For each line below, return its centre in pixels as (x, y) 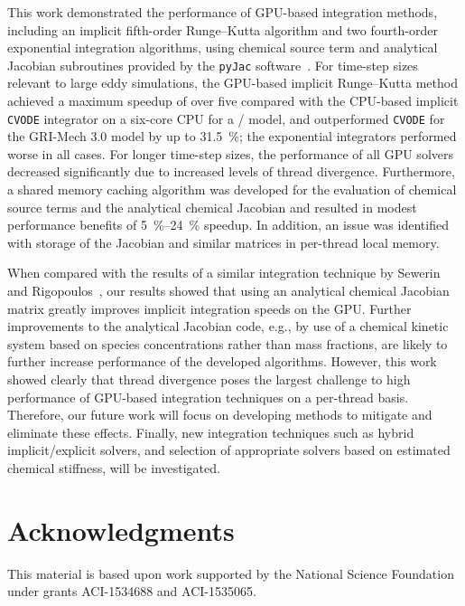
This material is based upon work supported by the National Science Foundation (231, 573)
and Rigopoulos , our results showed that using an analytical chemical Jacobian (228, 291)
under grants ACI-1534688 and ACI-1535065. (132, 591)
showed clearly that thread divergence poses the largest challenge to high (209, 379)
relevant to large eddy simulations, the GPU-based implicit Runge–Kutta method (232, 83)
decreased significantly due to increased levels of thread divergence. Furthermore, (231, 171)
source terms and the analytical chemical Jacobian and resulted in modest (212, 207)
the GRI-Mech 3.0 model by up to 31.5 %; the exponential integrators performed (232, 136)
